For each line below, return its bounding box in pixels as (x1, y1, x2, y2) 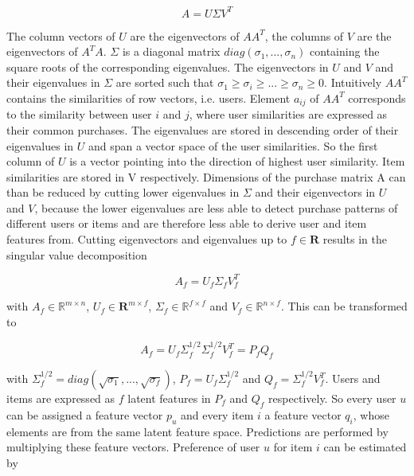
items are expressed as (6, 390, 115, 407)
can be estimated (323, 439, 407, 455)
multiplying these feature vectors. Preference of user (6, 439, 260, 455)
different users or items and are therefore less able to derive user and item (6, 215, 367, 232)
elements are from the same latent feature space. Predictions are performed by (6, 423, 389, 439)
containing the (310, 43, 380, 60)
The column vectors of (6, 27, 115, 44)
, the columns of (264, 27, 344, 44)
